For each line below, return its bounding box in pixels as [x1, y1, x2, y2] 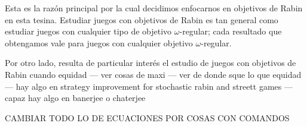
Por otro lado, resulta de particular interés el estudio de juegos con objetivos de [5, 56, 296, 69]
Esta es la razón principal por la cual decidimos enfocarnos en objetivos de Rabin [5, 2, 303, 14]
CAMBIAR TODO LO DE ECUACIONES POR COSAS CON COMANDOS [5, 111, 290, 124]
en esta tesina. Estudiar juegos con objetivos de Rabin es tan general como [5, 13, 278, 26]
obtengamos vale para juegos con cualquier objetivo [5, 36, 193, 49]
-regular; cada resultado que [179, 25, 282, 37]
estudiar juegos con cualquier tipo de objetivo [5, 25, 172, 37]
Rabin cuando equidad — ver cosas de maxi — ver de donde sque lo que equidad [5, 68, 302, 80]
